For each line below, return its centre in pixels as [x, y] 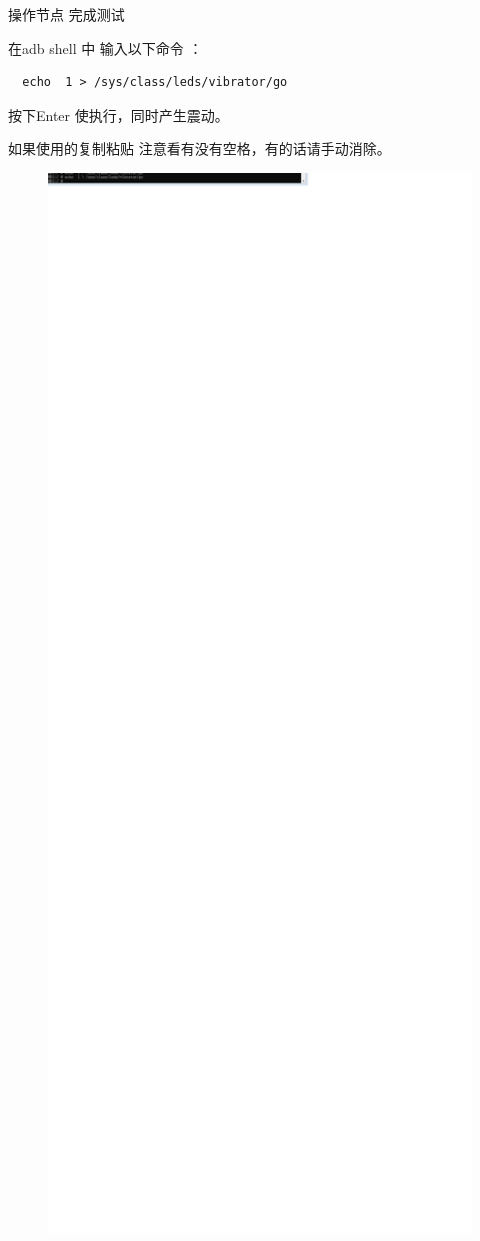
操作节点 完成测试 [66, 14]
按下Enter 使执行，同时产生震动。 [118, 114]
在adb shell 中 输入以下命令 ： [105, 47]
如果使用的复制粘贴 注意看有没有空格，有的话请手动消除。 [199, 148]
